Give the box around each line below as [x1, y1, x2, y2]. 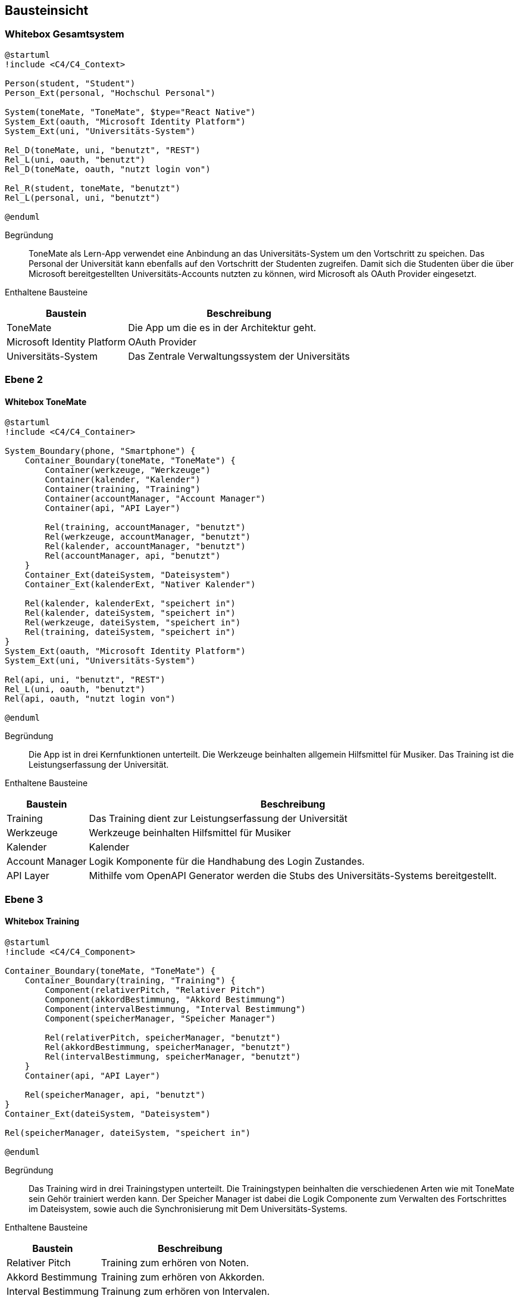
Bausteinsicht [5, 3, 89, 18]
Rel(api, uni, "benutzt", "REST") [5, 675, 165, 685]
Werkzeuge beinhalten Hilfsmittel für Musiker [89, 827, 291, 839]
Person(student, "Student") [5, 78, 136, 88]
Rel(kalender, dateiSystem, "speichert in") [24, 608, 236, 618]
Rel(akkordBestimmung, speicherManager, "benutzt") [45, 1042, 291, 1052]
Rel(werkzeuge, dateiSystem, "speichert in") [24, 618, 241, 628]
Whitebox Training [5, 916, 79, 927]
